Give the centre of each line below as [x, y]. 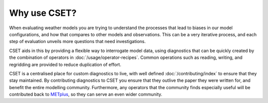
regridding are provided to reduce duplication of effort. [65, 64]
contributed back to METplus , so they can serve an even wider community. [86, 95]
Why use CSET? [43, 13]
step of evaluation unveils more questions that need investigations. [77, 42]
